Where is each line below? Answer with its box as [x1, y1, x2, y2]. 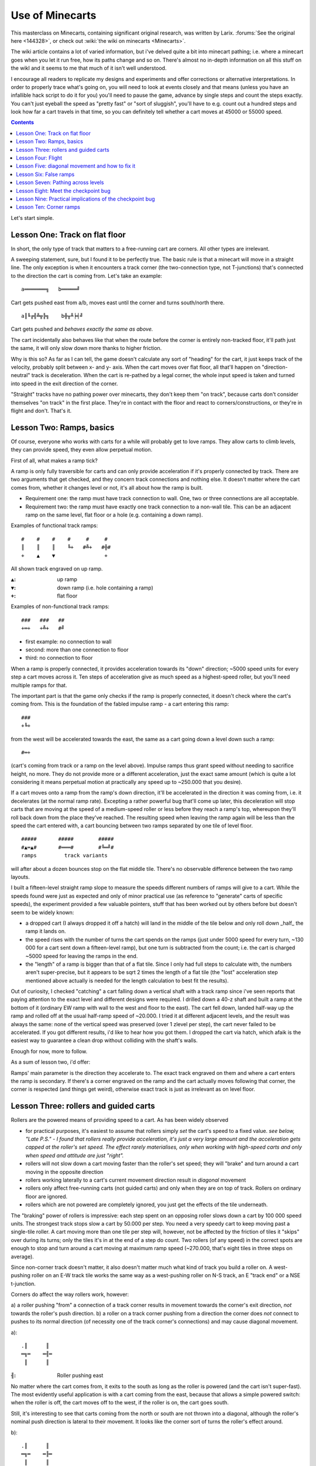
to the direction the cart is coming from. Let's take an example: [11, 272, 162, 279]
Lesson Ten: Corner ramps [16, 203, 80, 211]
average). [11, 1253, 35, 1260]
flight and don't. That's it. [11, 407, 72, 414]
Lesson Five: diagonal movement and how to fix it [16, 162, 136, 169]
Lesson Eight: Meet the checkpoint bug [16, 187, 111, 194]
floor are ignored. [25, 1193, 68, 1200]
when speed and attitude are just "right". [25, 1152, 124, 1159]
